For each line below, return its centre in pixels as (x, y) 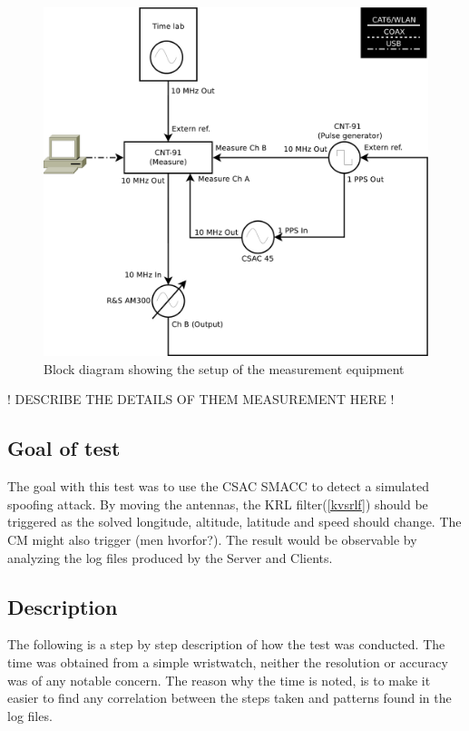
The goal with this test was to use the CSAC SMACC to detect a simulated (219, 486)
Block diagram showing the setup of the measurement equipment (224, 368)
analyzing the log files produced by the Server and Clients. (170, 557)
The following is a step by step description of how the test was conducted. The (226, 644)
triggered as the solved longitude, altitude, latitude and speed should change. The (234, 522)
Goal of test (64, 448)
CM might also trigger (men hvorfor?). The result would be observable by (212, 540)
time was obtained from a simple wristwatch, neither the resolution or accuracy (228, 662)
